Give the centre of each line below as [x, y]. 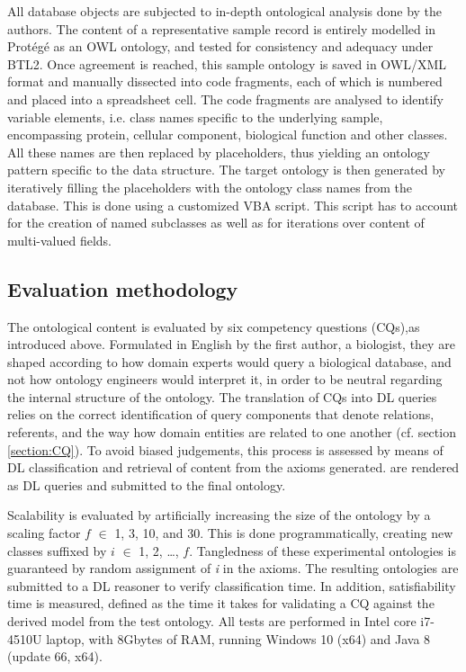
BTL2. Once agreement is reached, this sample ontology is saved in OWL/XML [227, 63]
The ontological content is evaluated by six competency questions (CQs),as [214, 326]
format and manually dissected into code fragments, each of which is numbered [225, 81]
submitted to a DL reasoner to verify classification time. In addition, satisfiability [232, 585]
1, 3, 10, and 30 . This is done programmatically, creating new [284, 533]
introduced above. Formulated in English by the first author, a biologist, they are [231, 344]
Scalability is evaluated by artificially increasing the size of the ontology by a [219, 515]
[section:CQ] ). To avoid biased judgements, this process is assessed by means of [225, 449]
